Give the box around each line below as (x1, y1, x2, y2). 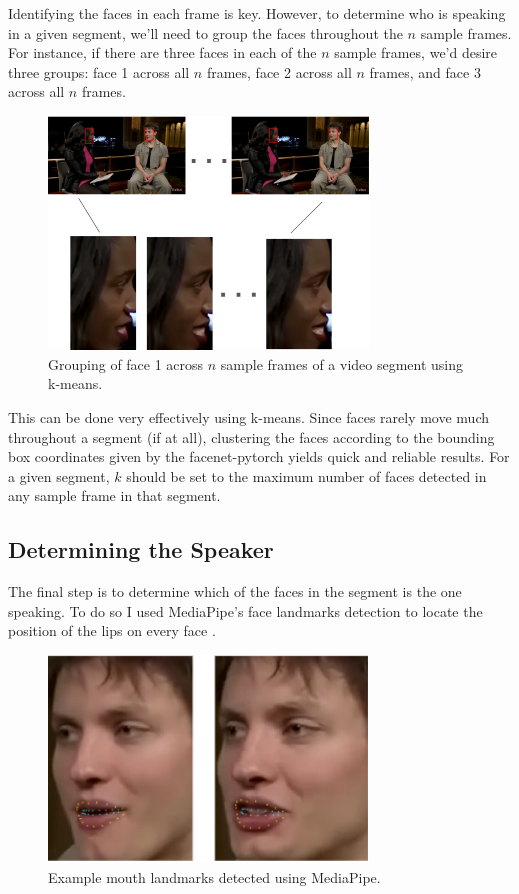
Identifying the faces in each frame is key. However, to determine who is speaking (8, 3, 506, 23)
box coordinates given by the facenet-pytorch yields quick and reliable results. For (8, 446, 510, 467)
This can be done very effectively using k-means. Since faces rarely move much (8, 407, 490, 427)
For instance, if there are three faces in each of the (8, 42, 317, 63)
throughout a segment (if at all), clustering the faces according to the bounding (8, 426, 495, 447)
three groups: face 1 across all (8, 61, 190, 82)
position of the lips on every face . (8, 620, 216, 641)
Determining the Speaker (8, 534, 274, 565)
